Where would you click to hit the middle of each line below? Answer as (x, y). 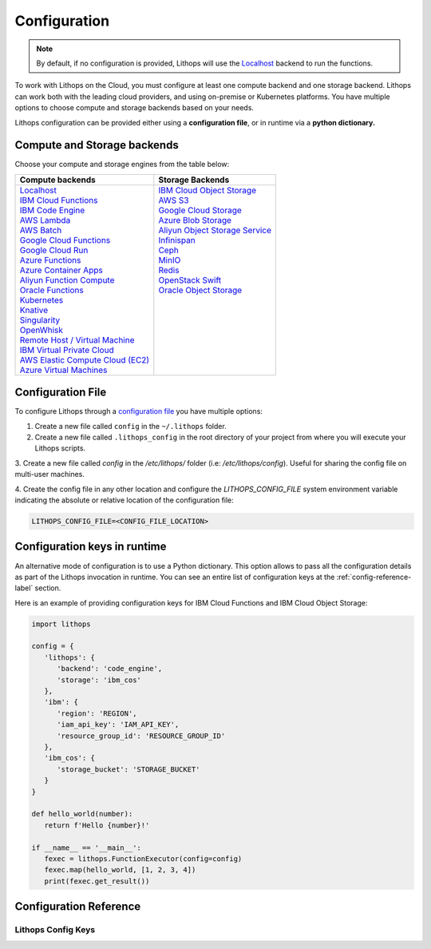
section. (48, 588)
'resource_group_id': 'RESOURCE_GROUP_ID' (141, 736)
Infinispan (177, 240)
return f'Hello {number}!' (97, 825)
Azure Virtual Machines (63, 370)
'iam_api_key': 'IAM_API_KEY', (118, 725)
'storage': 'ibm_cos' (99, 680)
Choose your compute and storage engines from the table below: (122, 165)
